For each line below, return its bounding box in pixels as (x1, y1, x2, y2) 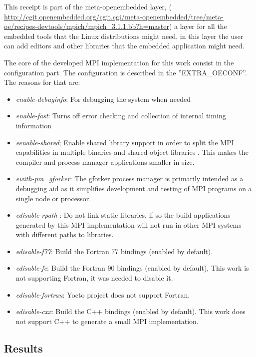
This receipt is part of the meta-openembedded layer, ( (4, 1, 172, 11)
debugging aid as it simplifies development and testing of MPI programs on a (15, 183, 252, 193)
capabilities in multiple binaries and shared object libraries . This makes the (15, 147, 249, 157)
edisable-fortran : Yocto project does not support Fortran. (15, 289, 190, 300)
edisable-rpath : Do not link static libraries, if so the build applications (15, 210, 231, 220)
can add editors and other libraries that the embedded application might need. (4, 40, 245, 51)
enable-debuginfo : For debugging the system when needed (15, 93, 191, 104)
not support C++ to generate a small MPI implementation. (15, 316, 199, 326)
